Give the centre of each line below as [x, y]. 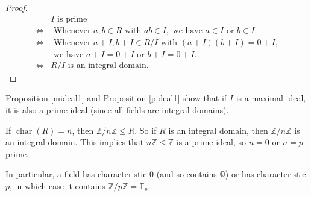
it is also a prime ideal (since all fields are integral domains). [117, 109]
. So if [146, 130]
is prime [72, 19]
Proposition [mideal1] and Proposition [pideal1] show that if [116, 98]
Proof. [17, 7]
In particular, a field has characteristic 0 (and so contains [111, 174]
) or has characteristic [265, 174]
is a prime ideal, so [211, 142]
